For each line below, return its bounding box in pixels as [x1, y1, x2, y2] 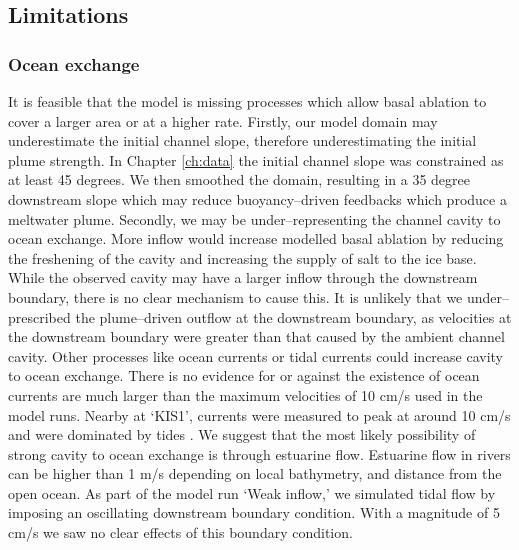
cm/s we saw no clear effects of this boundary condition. [8, 522, 353, 543]
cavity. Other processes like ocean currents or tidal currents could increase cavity [8, 345, 504, 366]
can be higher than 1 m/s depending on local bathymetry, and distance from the [8, 463, 502, 484]
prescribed [8, 306, 71, 327]
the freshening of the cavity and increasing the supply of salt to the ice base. [8, 247, 477, 268]
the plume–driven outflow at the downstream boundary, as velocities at [75, 306, 512, 327]
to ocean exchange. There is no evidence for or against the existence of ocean [8, 365, 480, 386]
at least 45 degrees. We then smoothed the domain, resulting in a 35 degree [8, 169, 470, 190]
